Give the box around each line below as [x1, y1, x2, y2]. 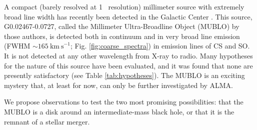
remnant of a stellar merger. [4, 116, 90, 126]
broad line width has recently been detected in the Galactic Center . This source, [4, 11, 252, 21]
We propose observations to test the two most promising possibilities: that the [4, 96, 243, 107]
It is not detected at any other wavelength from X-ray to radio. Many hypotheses [4, 50, 253, 60]
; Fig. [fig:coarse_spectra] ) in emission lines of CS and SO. [70, 40, 250, 51]
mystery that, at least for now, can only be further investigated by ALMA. [4, 79, 233, 90]
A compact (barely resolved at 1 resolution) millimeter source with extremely [4, 1, 244, 11]
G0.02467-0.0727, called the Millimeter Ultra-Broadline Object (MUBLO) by [4, 21, 239, 31]
